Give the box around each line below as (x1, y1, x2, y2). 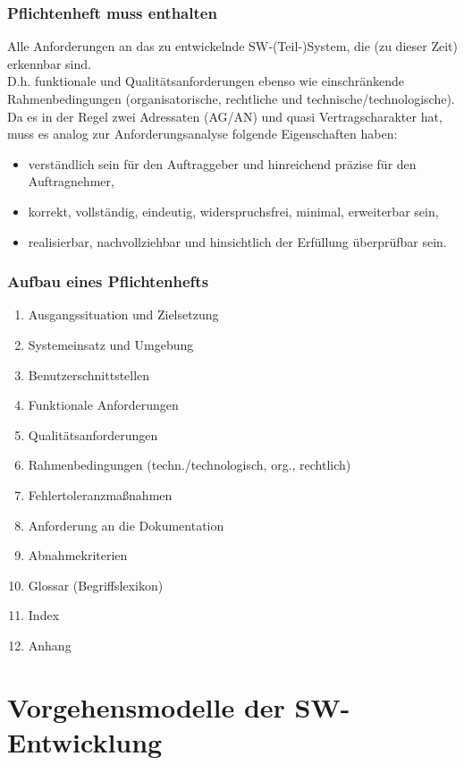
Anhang (28, 635, 72, 654)
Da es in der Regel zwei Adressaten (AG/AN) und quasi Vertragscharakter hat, (7, 106, 443, 125)
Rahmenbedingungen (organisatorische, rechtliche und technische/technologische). (7, 89, 455, 107)
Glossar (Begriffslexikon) (28, 575, 164, 594)
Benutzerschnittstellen (28, 365, 150, 384)
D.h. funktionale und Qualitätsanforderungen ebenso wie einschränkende (7, 72, 404, 90)
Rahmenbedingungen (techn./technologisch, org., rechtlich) (28, 455, 351, 474)
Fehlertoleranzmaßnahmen (28, 485, 173, 504)
